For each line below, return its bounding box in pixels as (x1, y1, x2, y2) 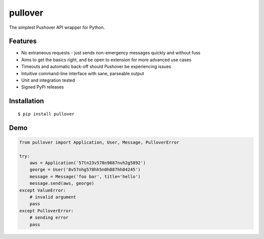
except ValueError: (19, 187, 66, 193)
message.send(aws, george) (29, 181, 95, 186)
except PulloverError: (19, 208, 74, 214)
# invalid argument (29, 194, 77, 200)
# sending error (29, 215, 68, 220)
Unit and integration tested (21, 77, 75, 83)
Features (9, 37, 37, 45)
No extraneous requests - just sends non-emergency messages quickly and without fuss (21, 50, 200, 56)
